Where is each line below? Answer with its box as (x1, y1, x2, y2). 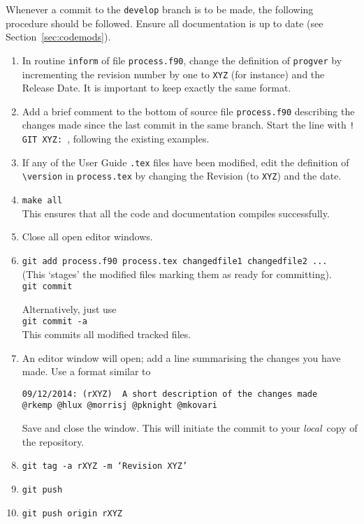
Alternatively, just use (22, 301, 117, 316)
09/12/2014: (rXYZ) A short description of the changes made (22, 388, 318, 399)
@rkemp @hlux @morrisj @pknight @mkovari (22, 400, 217, 411)
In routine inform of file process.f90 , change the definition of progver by (22, 52, 342, 67)
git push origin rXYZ (22, 508, 122, 518)
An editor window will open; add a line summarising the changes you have (22, 350, 341, 365)
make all (22, 196, 63, 206)
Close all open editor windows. (22, 229, 153, 244)
